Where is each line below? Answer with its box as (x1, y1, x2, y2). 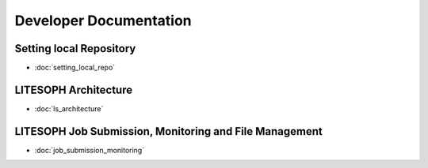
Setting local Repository (14, 42, 136, 55)
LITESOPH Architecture (14, 83, 133, 96)
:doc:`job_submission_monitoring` (34, 145, 145, 155)
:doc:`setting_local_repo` (34, 63, 116, 73)
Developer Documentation (14, 12, 192, 29)
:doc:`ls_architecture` (34, 103, 104, 114)
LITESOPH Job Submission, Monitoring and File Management (14, 125, 323, 138)
